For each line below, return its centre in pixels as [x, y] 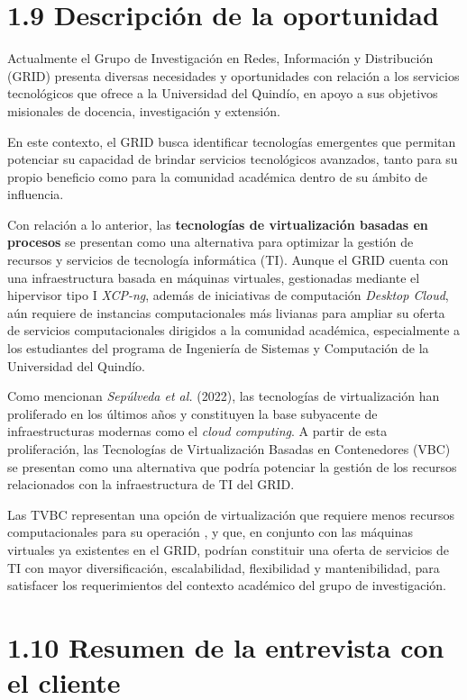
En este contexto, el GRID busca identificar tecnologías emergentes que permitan [232, 141]
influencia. [36, 194]
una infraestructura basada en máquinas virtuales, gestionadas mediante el [214, 277]
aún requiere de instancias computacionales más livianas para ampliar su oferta [226, 312]
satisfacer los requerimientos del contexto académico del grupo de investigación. [227, 585]
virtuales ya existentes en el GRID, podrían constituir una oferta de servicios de [228, 549]
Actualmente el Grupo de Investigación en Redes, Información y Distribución [220, 58]
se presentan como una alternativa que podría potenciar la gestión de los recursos [232, 466]
